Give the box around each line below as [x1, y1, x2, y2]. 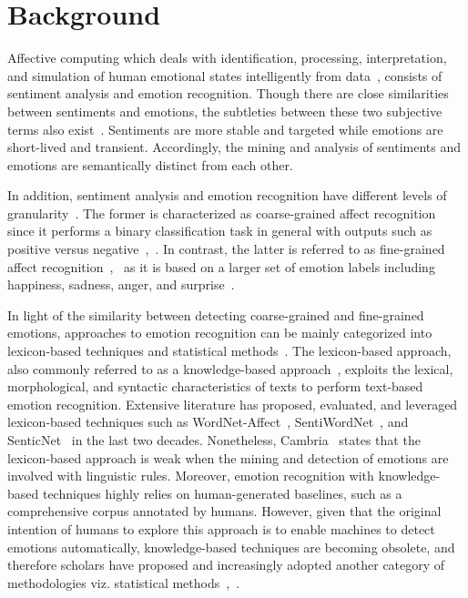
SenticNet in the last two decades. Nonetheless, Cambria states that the [7, 431, 421, 449]
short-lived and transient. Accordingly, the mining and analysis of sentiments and [7, 137, 462, 157]
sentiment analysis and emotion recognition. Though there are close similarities [7, 84, 449, 103]
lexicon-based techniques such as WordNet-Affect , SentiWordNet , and [7, 412, 409, 431]
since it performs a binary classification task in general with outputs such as [7, 221, 432, 240]
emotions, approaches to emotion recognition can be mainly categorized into [7, 323, 432, 342]
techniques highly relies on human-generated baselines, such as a [42, 483, 402, 502]
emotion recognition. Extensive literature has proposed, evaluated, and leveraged [7, 394, 458, 413]
